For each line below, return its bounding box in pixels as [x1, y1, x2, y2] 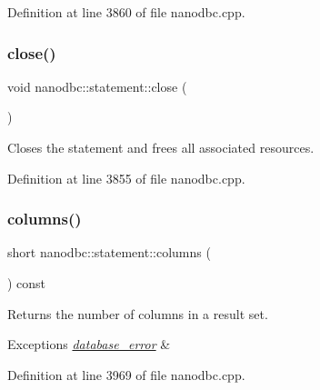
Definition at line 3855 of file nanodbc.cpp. [7, 168, 245, 187]
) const [7, 274, 46, 292]
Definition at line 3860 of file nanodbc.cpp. [7, 3, 245, 21]
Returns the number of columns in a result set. [7, 304, 268, 323]
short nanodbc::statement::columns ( [7, 243, 211, 262]
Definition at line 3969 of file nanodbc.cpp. [7, 365, 245, 384]
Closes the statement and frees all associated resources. [7, 138, 315, 156]
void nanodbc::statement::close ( [7, 76, 187, 95]
